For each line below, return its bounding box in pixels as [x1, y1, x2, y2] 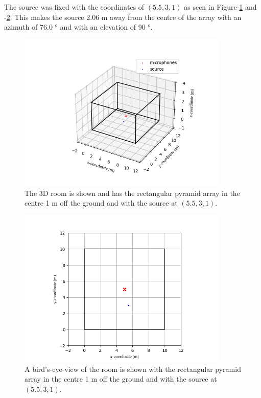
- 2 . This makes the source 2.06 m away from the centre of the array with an [4, 11, 242, 22]
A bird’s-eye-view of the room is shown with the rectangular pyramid [25, 363, 241, 374]
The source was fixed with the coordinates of [4, 2, 145, 12]
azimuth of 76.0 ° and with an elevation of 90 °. [4, 21, 153, 32]
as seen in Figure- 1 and [184, 2, 257, 12]
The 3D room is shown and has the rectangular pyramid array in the [25, 187, 240, 198]
